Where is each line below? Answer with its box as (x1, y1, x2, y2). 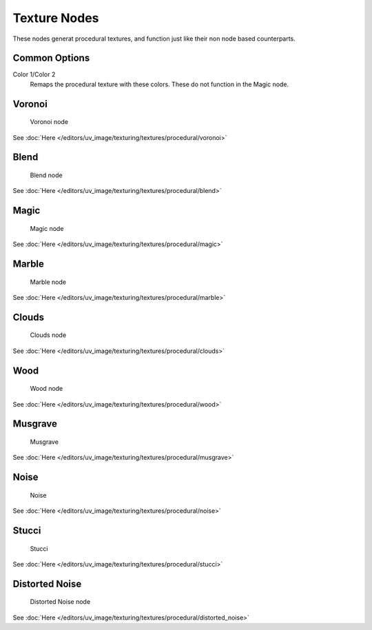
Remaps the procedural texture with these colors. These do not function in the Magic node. (30, 80, 289, 88)
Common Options (12, 52, 90, 64)
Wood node (30, 385, 63, 393)
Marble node (30, 278, 67, 286)
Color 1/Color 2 (12, 70, 56, 79)
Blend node (30, 171, 63, 179)
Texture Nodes (12, 10, 99, 26)
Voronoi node (30, 118, 69, 126)
